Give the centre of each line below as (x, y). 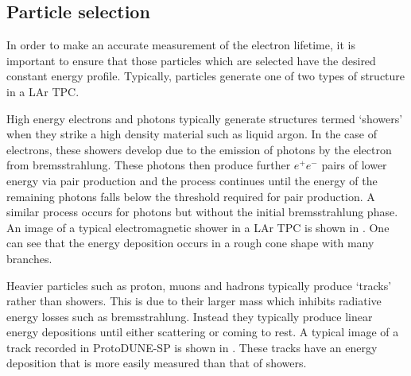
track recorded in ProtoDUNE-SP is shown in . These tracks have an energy (192, 347)
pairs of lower (354, 165)
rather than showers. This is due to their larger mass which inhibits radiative (194, 301)
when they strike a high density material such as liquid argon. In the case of (192, 134)
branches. (29, 258)
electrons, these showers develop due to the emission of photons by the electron (199, 149)
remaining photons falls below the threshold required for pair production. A (191, 196)
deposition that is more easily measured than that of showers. (157, 363)
